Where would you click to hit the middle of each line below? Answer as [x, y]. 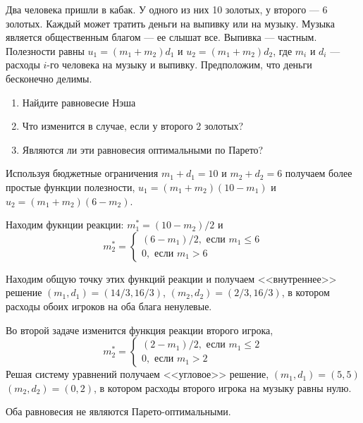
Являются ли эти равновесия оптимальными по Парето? [143, 149]
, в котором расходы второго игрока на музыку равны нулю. [223, 387]
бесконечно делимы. [49, 78]
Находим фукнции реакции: [65, 225]
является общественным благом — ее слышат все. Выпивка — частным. [161, 37]
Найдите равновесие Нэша [79, 102]
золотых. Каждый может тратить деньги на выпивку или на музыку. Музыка [170, 23]
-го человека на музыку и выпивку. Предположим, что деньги [179, 65]
